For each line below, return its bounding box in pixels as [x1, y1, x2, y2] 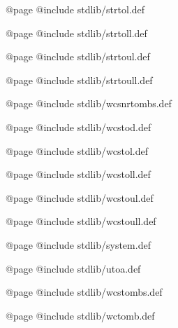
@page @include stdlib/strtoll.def [6, 25, 147, 40]
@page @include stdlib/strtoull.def [6, 72, 153, 87]
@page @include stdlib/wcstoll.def [6, 167, 151, 182]
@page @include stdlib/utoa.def [6, 261, 141, 275]
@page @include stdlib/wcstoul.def [6, 190, 154, 205]
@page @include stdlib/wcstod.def [6, 119, 151, 134]
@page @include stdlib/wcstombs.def [6, 285, 163, 299]
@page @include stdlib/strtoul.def [6, 49, 150, 64]
